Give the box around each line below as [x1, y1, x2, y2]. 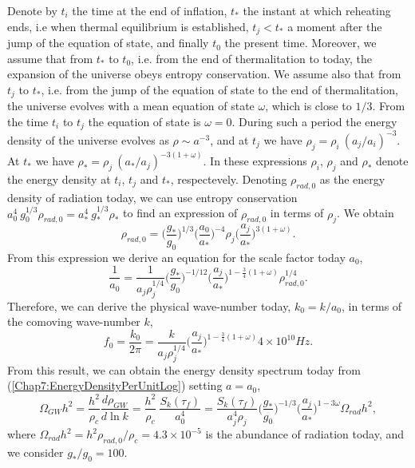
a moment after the [287, 18, 382, 34]
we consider [7, 443, 64, 460]
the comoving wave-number [7, 313, 140, 330]
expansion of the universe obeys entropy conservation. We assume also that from [7, 65, 401, 82]
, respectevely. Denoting [170, 170, 287, 187]
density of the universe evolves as [7, 131, 169, 148]
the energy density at [7, 170, 111, 187]
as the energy [319, 170, 385, 187]
